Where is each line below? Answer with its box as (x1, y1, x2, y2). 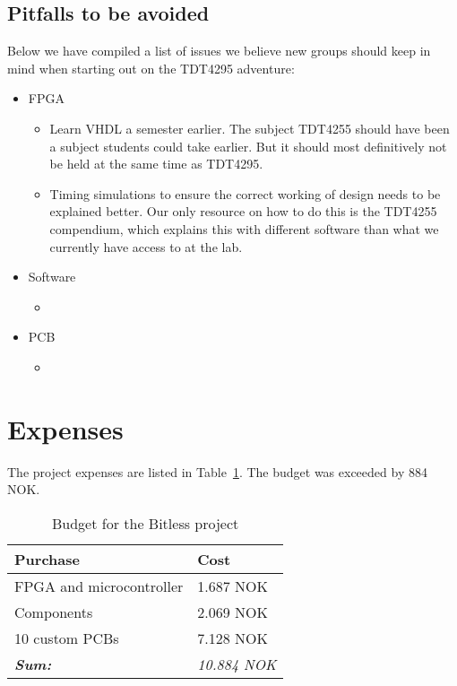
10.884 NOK (197, 653, 277, 674)
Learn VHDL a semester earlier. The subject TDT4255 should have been (49, 118, 450, 137)
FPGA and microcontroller (14, 575, 184, 596)
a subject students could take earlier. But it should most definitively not (49, 136, 447, 155)
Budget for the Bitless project (52, 512, 239, 534)
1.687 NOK (197, 575, 268, 596)
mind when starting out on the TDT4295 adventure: (7, 58, 295, 77)
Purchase (14, 548, 80, 569)
